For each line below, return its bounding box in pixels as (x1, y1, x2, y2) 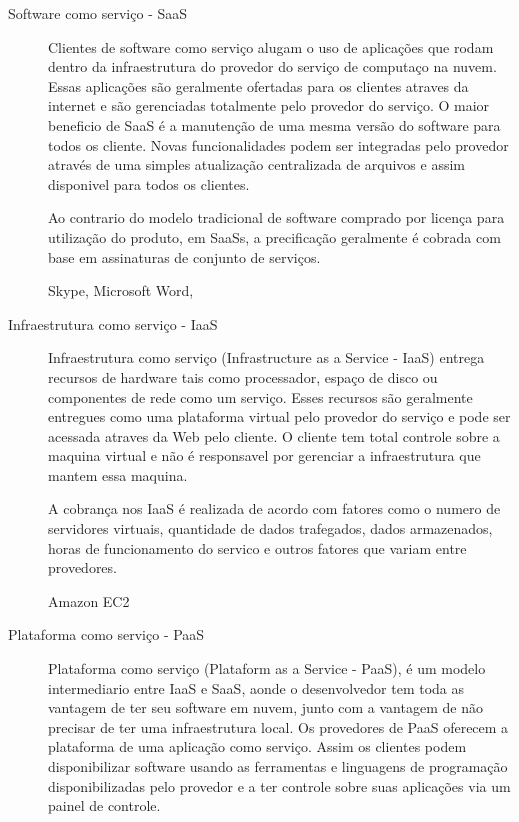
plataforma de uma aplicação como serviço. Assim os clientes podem (48, 736, 467, 757)
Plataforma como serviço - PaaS (8, 624, 205, 645)
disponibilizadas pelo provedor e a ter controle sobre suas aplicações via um (48, 775, 511, 796)
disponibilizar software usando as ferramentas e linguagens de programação (48, 756, 508, 776)
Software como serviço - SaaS (8, 3, 188, 23)
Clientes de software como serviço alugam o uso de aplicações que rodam (48, 36, 494, 57)
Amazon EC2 (48, 590, 130, 611)
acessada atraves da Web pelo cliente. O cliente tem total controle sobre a (48, 425, 500, 446)
